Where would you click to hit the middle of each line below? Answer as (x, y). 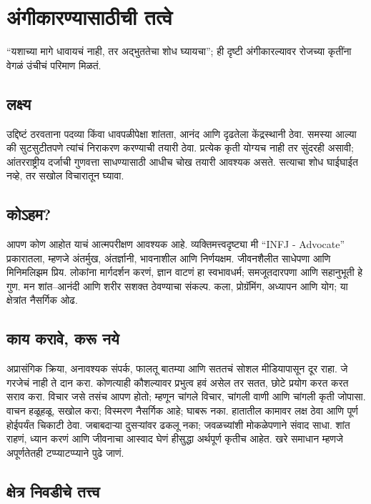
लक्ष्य (19, 103)
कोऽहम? (29, 214)
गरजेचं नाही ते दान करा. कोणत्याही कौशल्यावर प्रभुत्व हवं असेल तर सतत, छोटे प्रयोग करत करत (178, 382)
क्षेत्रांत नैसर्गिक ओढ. (42, 300)
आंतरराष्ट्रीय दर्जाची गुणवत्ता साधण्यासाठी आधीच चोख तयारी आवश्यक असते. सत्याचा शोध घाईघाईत (182, 161)
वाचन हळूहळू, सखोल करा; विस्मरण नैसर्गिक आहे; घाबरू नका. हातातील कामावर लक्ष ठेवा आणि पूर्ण (182, 411)
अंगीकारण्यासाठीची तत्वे (90, 17)
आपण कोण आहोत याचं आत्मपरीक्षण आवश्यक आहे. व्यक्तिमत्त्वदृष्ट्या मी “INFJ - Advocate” (176, 244)
